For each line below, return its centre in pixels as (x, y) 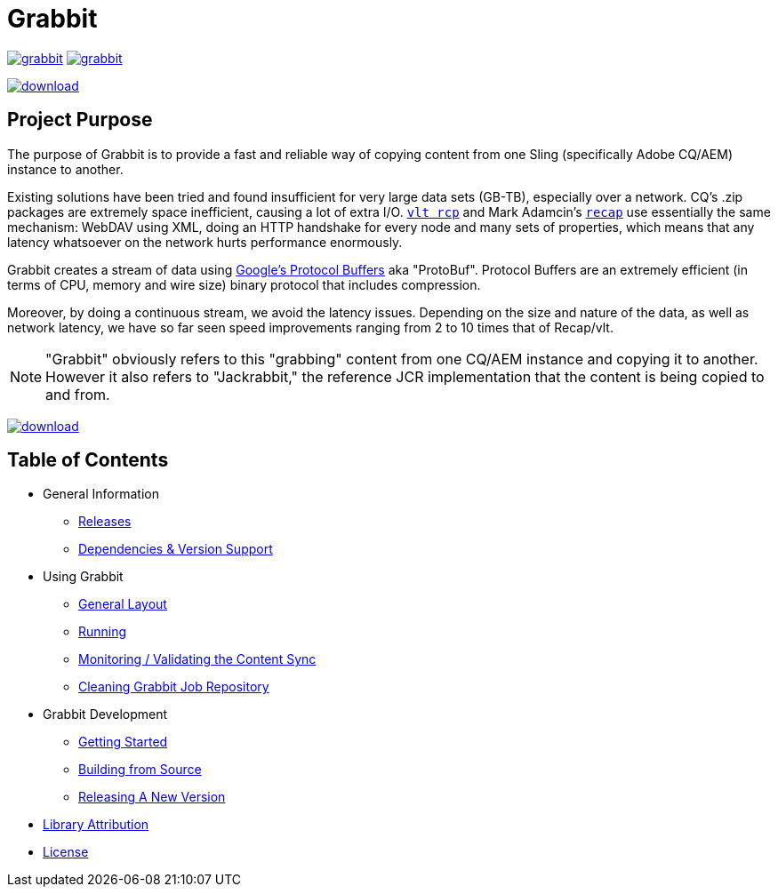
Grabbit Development (105, 714)
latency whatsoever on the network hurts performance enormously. (205, 242)
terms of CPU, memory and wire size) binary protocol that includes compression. (244, 284)
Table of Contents (88, 460)
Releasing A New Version (152, 797)
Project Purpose (80, 120)
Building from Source (140, 770)
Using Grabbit (83, 577)
